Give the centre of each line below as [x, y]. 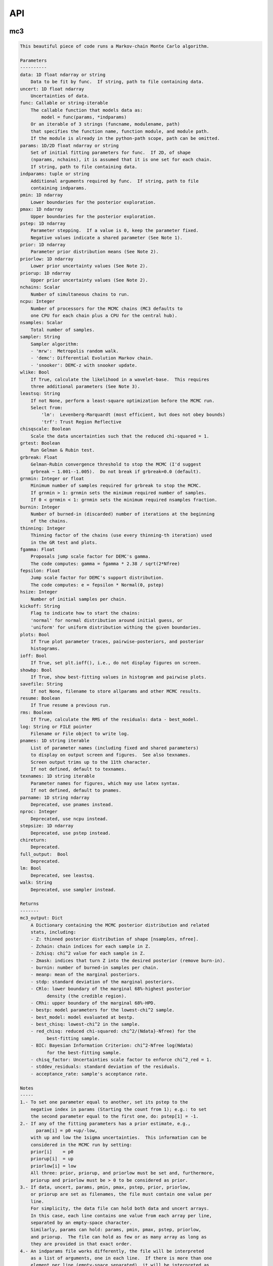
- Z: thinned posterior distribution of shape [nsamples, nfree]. [115, 939]
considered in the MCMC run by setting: [81, 1145]
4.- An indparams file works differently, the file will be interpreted [112, 1251]
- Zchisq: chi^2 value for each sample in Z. [88, 954]
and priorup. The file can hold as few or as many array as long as [119, 1237]
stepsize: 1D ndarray [47, 826]
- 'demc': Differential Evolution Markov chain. [92, 358]
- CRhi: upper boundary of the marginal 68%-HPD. [93, 1003]
